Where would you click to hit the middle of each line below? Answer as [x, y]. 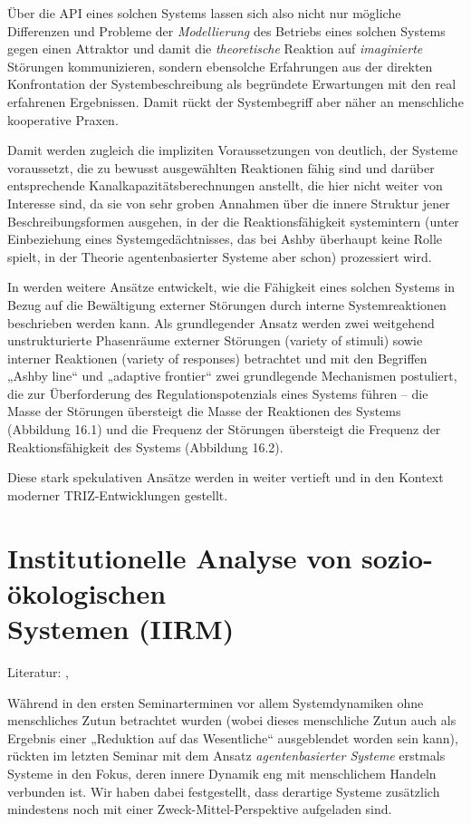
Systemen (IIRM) [121, 628]
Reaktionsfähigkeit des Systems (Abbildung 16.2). [145, 446]
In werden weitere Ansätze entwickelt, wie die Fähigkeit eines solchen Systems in [231, 287]
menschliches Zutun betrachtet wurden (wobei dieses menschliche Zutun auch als [232, 720]
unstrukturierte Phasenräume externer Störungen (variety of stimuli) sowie [215, 340]
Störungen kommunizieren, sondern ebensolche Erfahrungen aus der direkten [220, 66]
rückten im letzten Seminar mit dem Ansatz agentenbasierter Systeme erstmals [226, 756]
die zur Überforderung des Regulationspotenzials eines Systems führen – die [218, 393]
